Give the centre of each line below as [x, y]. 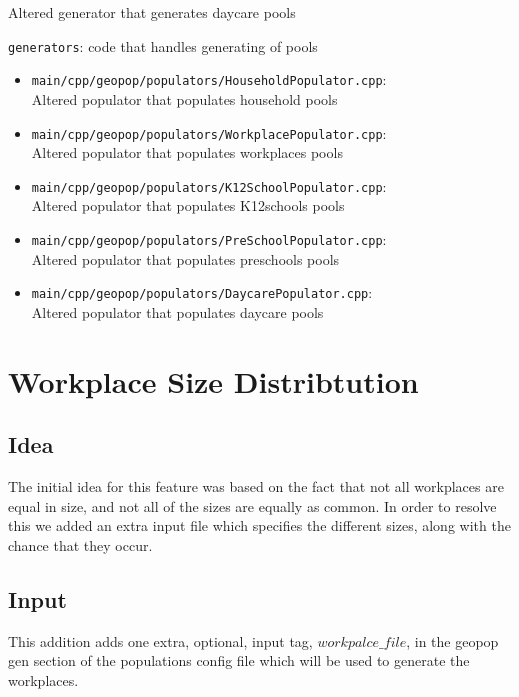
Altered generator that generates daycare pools [152, 12]
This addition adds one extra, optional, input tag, [160, 640]
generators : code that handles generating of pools [163, 45]
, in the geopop [452, 640]
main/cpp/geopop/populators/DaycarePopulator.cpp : [202, 292]
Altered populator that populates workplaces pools [187, 152]
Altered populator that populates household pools [184, 98]
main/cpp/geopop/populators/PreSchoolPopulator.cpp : [209, 239]
